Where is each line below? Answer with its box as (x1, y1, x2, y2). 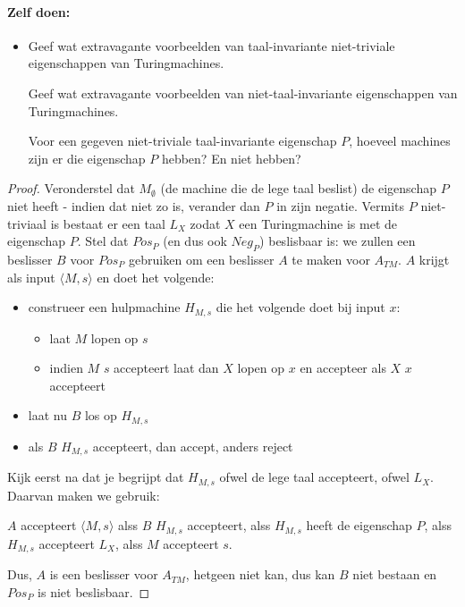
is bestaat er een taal (50, 214, 165, 232)
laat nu (28, 406, 67, 425)
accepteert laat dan (114, 358, 219, 377)
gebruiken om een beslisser (129, 249, 275, 268)
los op (84, 406, 117, 425)
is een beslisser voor (49, 565, 158, 584)
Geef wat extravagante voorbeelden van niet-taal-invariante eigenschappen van (28, 83, 458, 102)
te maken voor (292, 249, 370, 268)
